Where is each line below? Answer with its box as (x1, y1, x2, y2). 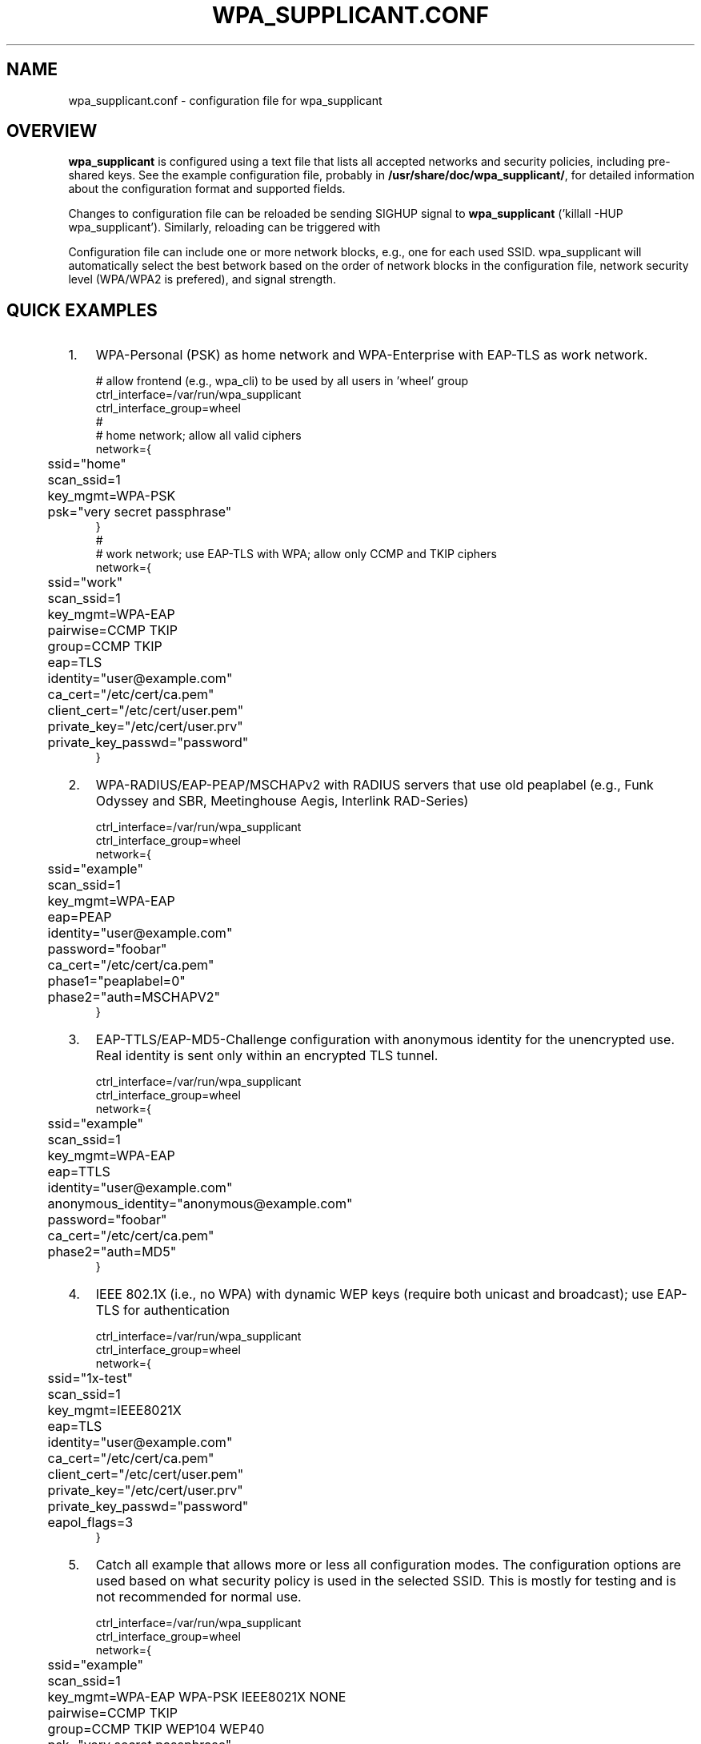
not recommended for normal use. (95, 1589, 302, 1605)
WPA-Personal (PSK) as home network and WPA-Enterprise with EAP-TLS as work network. (95, 347, 648, 364)
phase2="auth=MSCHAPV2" (47, 989, 220, 1006)
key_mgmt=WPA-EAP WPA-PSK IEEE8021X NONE (47, 1689, 346, 1706)
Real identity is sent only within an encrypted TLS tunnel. (95, 1047, 439, 1064)
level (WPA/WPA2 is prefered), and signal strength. (68, 272, 337, 287)
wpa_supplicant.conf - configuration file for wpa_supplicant (68, 93, 383, 107)
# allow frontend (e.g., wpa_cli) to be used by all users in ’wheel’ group (95, 374, 469, 388)
